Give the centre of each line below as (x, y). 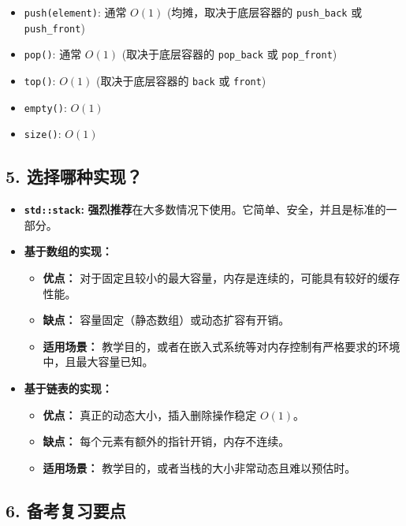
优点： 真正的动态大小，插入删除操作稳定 (150, 414)
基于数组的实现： (68, 251)
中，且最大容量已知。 (98, 362)
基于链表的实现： (68, 388)
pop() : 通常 (53, 54)
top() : (40, 80)
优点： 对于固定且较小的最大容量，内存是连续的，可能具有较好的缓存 (222, 277)
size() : (43, 134)
